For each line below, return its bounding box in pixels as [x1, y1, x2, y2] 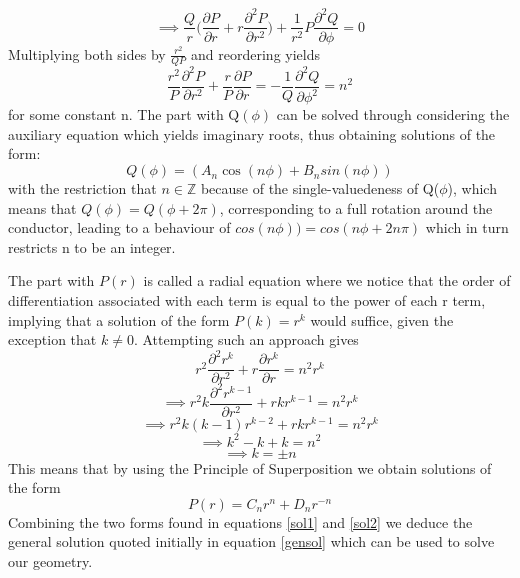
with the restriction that [8, 178, 157, 199]
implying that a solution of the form [8, 309, 230, 330]
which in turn [425, 217, 509, 238]
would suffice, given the [310, 309, 454, 330]
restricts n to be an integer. [8, 236, 176, 257]
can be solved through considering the [276, 104, 510, 125]
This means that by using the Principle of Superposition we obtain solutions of [8, 457, 492, 478]
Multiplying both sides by [8, 43, 166, 64]
